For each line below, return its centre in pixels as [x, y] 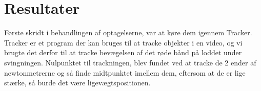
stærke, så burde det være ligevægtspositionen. [77, 83]
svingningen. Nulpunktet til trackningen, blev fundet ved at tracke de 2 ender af [130, 62]
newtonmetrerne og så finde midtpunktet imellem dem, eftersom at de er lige [125, 72]
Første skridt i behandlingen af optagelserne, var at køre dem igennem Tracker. [128, 32]
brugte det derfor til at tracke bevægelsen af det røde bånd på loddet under [123, 52]
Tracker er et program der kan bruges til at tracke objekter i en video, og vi [123, 42]
